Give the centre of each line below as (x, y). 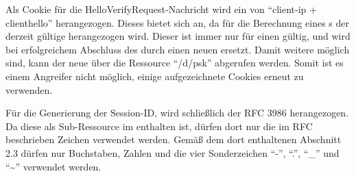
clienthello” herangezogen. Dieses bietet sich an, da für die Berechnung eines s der (177, 22)
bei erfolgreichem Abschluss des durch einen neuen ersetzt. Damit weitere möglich (178, 49)
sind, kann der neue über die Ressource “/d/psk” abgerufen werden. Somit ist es (175, 63)
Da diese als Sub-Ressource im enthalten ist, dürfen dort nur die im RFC (159, 126)
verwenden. (29, 89)
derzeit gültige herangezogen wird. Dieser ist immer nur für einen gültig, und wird (178, 36)
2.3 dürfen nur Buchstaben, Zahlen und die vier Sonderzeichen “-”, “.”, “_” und (173, 152)
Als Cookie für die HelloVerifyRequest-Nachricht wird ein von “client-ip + (161, 9)
